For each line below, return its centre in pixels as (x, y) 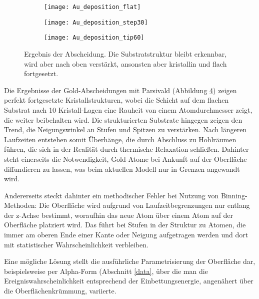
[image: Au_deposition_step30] (96, 22)
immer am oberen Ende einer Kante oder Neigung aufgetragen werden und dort (126, 235)
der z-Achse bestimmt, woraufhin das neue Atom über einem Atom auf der (119, 215)
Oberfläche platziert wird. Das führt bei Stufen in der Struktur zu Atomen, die (125, 225)
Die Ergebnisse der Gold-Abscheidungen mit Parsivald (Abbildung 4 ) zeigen (120, 90)
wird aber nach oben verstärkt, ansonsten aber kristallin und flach (125, 63)
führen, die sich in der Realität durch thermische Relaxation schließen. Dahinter (126, 149)
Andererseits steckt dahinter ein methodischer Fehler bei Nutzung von (111, 195)
